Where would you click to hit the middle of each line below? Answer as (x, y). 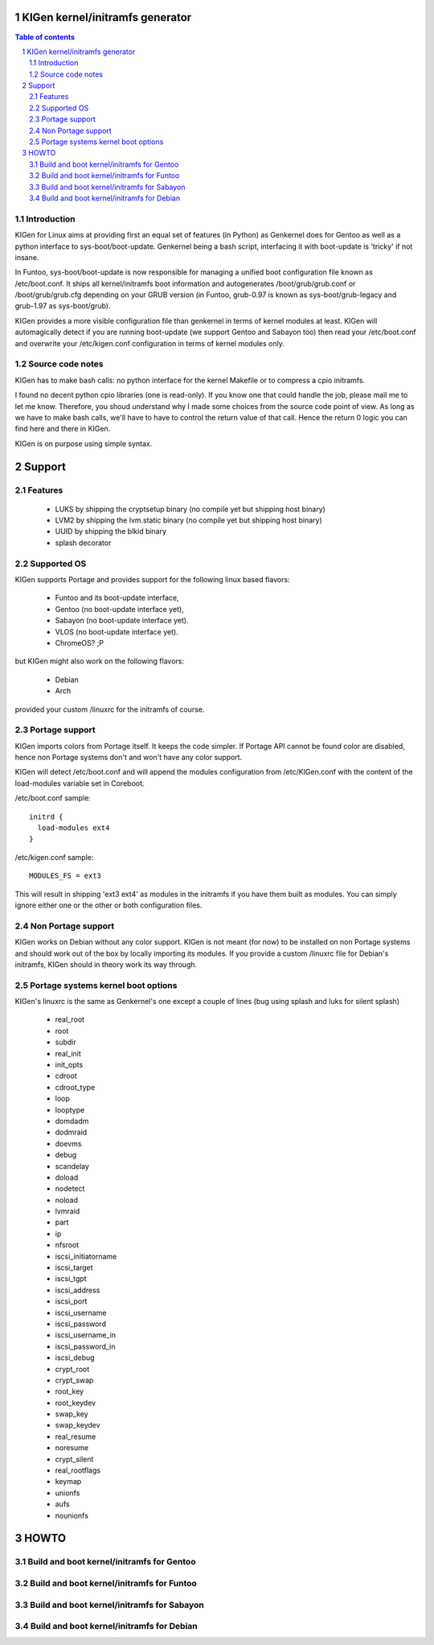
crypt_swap (74, 1380)
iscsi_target (74, 1267)
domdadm (72, 1121)
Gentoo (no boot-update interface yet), (119, 609)
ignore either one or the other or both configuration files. (108, 905)
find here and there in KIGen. (63, 429)
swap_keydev (78, 1425)
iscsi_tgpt (71, 1279)
